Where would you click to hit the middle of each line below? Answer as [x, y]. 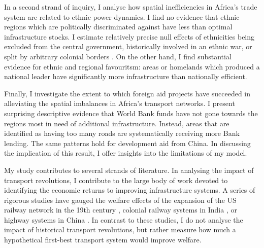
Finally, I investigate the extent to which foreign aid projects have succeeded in [127, 93]
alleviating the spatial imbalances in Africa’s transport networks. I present [120, 103]
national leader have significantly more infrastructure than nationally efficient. [126, 76]
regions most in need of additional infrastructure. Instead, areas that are [117, 123]
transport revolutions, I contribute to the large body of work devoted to [116, 180]
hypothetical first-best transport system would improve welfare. [103, 240]
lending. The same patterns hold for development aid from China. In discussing [127, 143]
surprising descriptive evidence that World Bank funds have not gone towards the [131, 113]
